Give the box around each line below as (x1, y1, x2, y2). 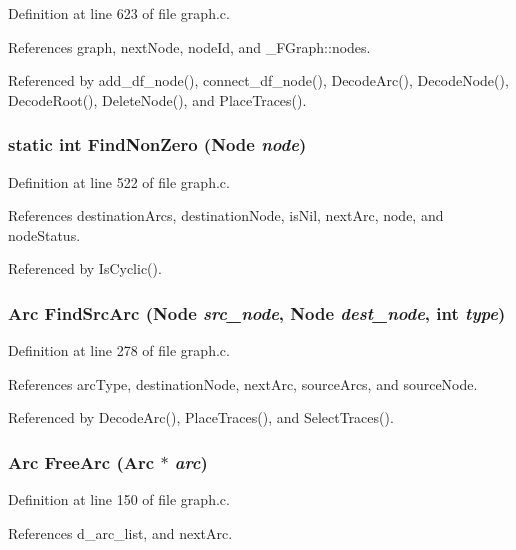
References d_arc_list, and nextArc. (8, 522, 233, 543)
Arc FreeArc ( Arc (8, 449, 155, 474)
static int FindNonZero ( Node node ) (8, 132, 307, 157)
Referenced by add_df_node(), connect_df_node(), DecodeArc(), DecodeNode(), (8, 70, 509, 91)
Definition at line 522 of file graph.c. (8, 171, 230, 192)
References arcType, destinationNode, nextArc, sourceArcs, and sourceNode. (8, 373, 478, 394)
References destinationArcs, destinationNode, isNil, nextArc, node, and (8, 205, 444, 226)
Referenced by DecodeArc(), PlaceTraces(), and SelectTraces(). (8, 407, 394, 428)
